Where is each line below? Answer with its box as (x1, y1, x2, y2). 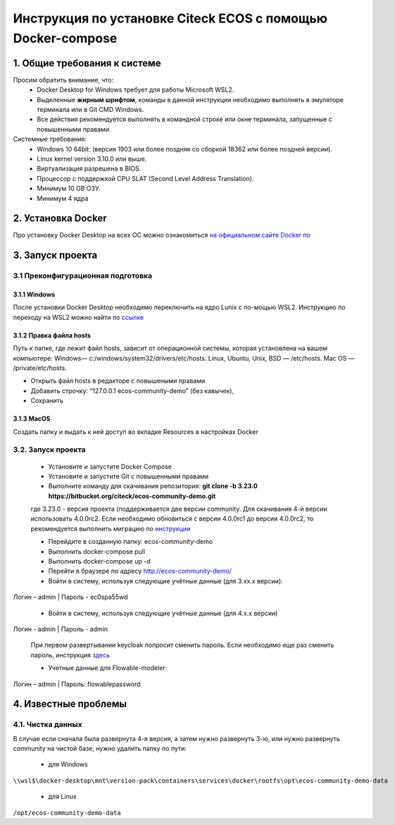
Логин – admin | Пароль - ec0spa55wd (13, 593, 128, 602)
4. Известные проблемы (13, 698, 127, 710)
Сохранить (30, 397, 63, 405)
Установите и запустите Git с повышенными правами (48, 472, 209, 480)
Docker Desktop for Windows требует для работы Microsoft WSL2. (37, 85, 234, 94)
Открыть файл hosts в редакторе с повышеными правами (30, 377, 206, 385)
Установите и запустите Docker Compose (48, 462, 172, 471)
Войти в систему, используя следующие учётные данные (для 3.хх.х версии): (48, 576, 283, 585)
